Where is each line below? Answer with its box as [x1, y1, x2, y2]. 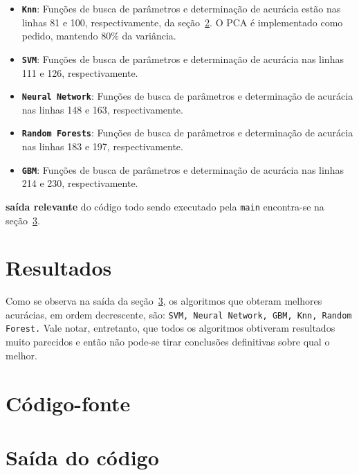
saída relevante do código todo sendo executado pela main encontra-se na [6, 199, 324, 213]
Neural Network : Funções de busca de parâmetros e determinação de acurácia [21, 89, 353, 103]
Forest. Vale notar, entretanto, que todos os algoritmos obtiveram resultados [6, 321, 335, 335]
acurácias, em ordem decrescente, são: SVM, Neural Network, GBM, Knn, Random [6, 307, 352, 321]
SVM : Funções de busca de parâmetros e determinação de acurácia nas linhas [21, 51, 344, 66]
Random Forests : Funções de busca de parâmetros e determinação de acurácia [21, 125, 353, 140]
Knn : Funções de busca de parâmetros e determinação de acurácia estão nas [21, 1, 341, 15]
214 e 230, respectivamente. [21, 176, 138, 190]
